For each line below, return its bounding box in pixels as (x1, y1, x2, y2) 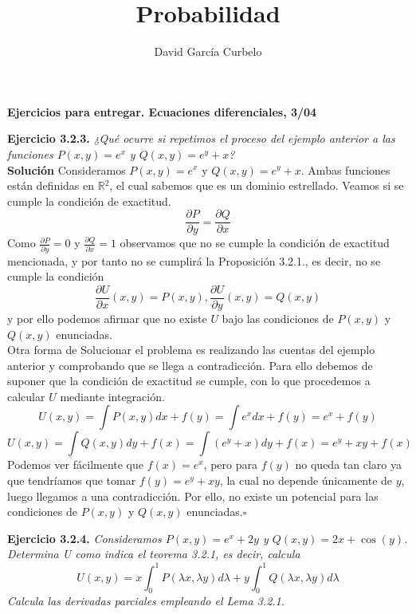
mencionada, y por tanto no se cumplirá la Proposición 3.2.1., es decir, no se (7, 252, 381, 269)
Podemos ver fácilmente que (7, 456, 144, 473)
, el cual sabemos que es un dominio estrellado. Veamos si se (109, 177, 404, 194)
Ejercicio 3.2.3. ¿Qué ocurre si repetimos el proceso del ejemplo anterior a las (7, 130, 395, 147)
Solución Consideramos (7, 161, 126, 178)
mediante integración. (60, 388, 165, 404)
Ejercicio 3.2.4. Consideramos (7, 529, 162, 546)
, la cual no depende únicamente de (219, 472, 393, 489)
